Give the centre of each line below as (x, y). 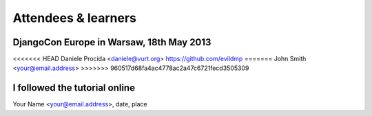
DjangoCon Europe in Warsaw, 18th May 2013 (112, 42)
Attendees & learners (75, 18)
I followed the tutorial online (74, 88)
